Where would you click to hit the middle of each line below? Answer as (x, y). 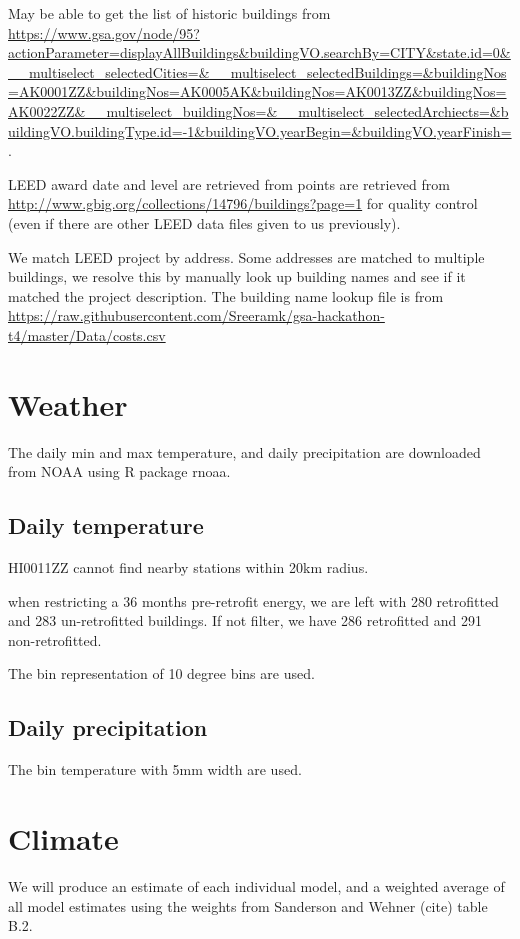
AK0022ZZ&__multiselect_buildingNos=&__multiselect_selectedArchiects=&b (258, 110)
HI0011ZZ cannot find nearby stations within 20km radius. (188, 567)
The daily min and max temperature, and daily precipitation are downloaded (244, 451)
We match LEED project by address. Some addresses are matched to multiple (246, 256)
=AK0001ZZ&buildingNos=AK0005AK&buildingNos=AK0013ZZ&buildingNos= (257, 91)
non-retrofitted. (55, 639)
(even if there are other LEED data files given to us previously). (204, 222)
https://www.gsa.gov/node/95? (104, 32)
